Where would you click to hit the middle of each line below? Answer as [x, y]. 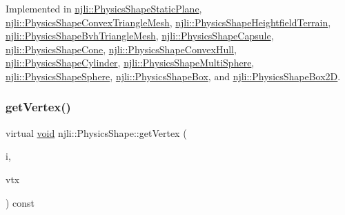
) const [20, 202]
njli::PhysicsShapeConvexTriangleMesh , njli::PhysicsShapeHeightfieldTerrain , [168, 22]
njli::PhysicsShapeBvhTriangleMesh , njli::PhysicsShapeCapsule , [140, 36]
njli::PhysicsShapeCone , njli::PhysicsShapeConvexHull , [121, 49]
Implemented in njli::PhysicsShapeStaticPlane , [104, 8]
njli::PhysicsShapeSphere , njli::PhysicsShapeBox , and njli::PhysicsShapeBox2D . [173, 76]
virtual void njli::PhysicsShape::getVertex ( [96, 132]
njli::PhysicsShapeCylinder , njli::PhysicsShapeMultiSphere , [130, 63]
